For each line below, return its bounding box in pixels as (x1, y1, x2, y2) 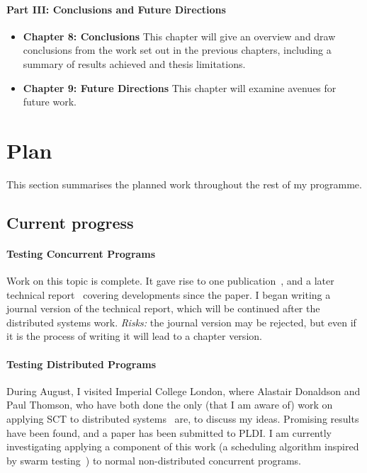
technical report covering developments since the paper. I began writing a (6, 287, 331, 302)
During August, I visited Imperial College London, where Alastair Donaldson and (6, 383, 361, 398)
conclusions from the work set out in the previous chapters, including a (23, 42, 332, 57)
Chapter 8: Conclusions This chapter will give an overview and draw (23, 28, 336, 43)
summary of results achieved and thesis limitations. (23, 56, 246, 71)
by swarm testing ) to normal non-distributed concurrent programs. (6, 452, 301, 467)
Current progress (6, 211, 134, 233)
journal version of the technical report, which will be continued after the (6, 301, 320, 316)
